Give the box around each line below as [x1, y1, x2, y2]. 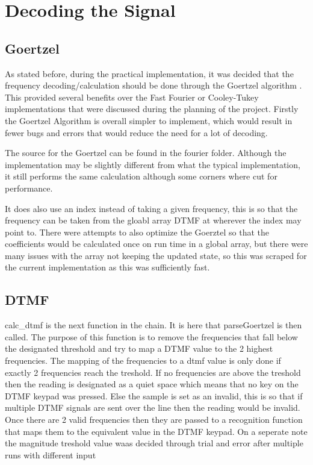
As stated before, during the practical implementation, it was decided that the [5, 67, 294, 80]
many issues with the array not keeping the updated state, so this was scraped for [5, 249, 307, 261]
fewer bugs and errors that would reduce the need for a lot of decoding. [5, 126, 268, 139]
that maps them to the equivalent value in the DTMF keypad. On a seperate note [5, 425, 308, 437]
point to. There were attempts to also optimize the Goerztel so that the [5, 225, 270, 238]
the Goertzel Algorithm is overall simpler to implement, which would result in [5, 114, 293, 126]
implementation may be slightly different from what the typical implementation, [5, 158, 300, 170]
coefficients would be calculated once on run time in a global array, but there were [5, 237, 308, 250]
